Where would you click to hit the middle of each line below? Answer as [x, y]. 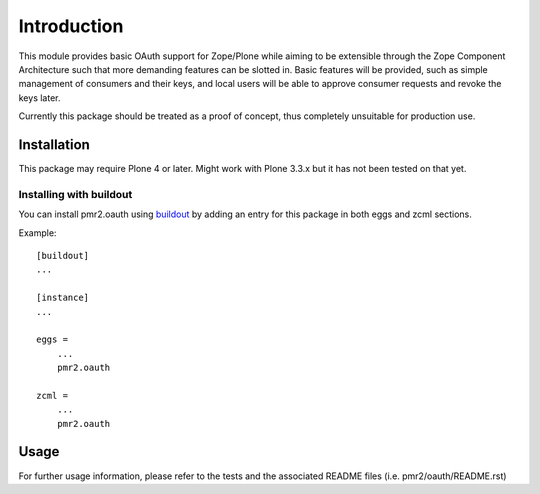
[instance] [63, 298]
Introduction [71, 26]
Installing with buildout [75, 194]
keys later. [39, 97]
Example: [37, 232]
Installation [54, 144]
